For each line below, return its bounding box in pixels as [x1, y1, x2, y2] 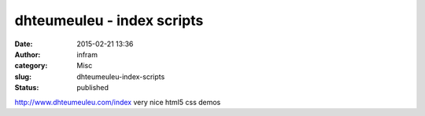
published [76, 83, 109, 92]
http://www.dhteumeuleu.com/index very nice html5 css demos [14, 97, 221, 107]
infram [76, 49, 98, 59]
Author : [14, 49, 41, 59]
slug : [14, 71, 31, 82]
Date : [14, 39, 33, 49]
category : [14, 61, 48, 71]
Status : [14, 83, 39, 92]
